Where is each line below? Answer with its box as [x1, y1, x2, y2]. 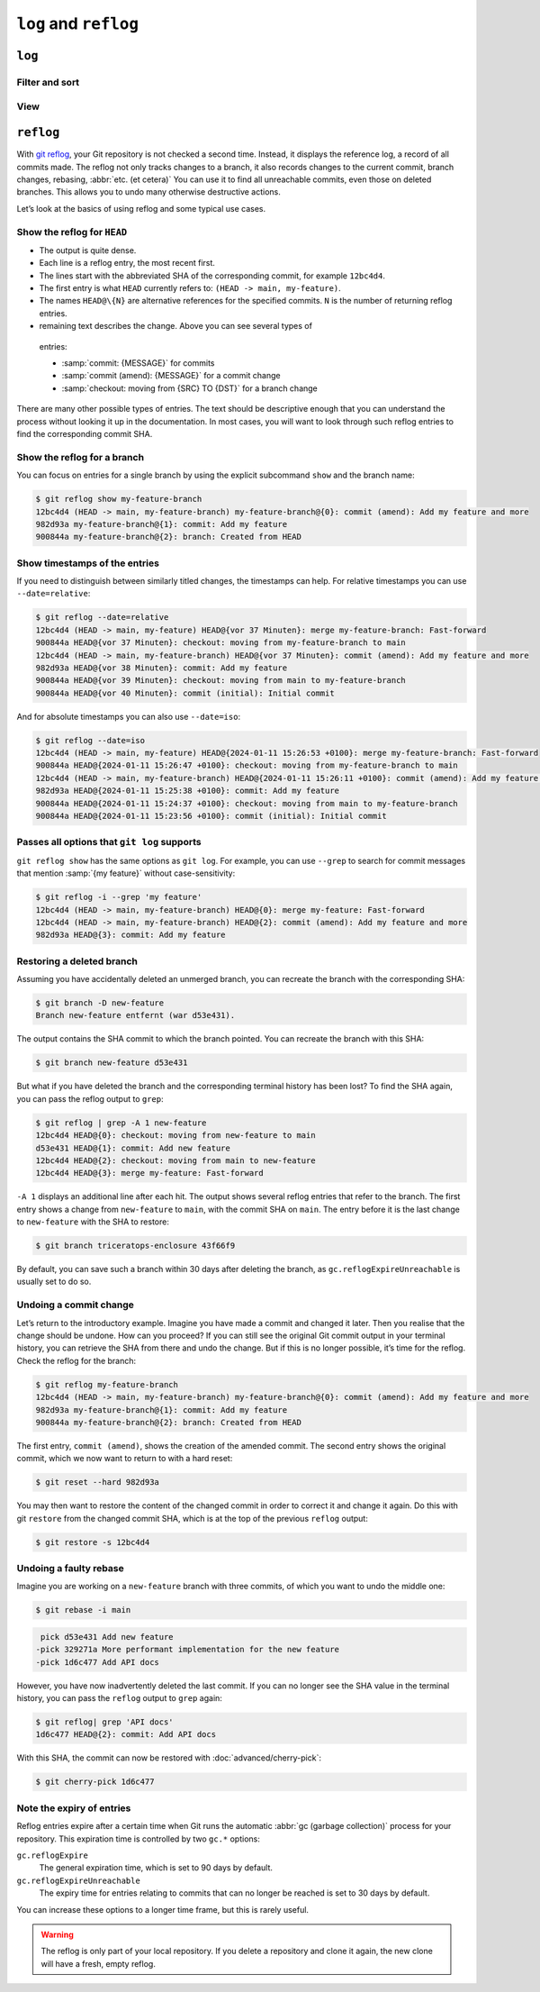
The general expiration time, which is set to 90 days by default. [39, 1862, 274, 1873]
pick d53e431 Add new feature [40, 1632, 175, 1642]
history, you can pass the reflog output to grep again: [16, 1693, 222, 1704]
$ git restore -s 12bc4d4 [35, 1537, 150, 1547]
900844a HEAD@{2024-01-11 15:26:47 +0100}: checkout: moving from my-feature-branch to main [35, 760, 458, 770]
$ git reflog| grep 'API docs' [35, 1717, 175, 1727]
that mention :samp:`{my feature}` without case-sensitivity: [16, 868, 236, 878]
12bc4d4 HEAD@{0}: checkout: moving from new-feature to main [35, 1131, 316, 1141]
